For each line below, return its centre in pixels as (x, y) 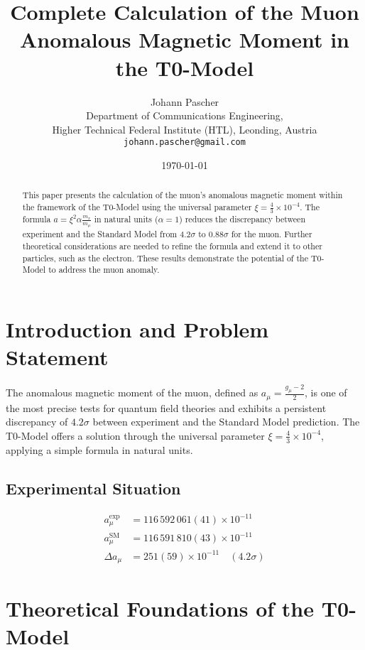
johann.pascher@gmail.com (185, 142)
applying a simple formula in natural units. (99, 449)
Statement (57, 357)
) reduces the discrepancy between (242, 219)
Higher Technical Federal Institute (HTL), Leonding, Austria (185, 129)
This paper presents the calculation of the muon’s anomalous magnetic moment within (182, 195)
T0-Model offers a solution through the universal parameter (135, 435)
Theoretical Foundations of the (160, 608)
